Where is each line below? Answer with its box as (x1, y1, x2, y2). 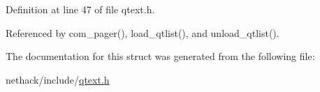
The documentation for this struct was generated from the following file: (6, 49, 315, 63)
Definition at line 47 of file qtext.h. (6, 2, 155, 16)
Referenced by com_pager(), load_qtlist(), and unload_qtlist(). (6, 25, 279, 40)
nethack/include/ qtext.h (6, 72, 110, 86)
